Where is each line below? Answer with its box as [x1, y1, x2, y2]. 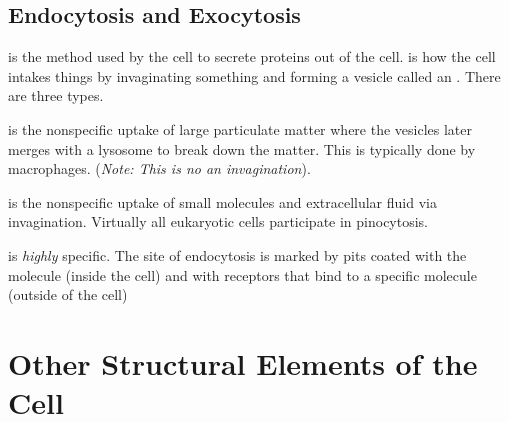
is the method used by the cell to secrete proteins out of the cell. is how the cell [8, 46, 496, 67]
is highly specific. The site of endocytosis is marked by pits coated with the [8, 244, 467, 265]
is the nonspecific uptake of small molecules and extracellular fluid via [8, 191, 437, 212]
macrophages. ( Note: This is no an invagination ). [8, 158, 311, 179]
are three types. [8, 85, 104, 106]
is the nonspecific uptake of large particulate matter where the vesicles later [8, 118, 473, 139]
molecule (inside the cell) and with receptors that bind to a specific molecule [8, 264, 477, 285]
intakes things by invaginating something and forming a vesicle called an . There [8, 65, 501, 86]
